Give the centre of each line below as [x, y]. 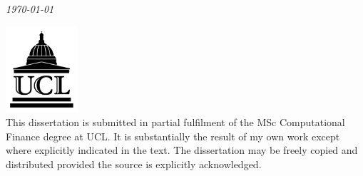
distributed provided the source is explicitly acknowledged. [134, 164]
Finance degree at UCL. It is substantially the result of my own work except [173, 136]
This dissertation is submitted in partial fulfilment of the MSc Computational [175, 122]
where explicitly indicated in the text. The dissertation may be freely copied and [182, 150]
